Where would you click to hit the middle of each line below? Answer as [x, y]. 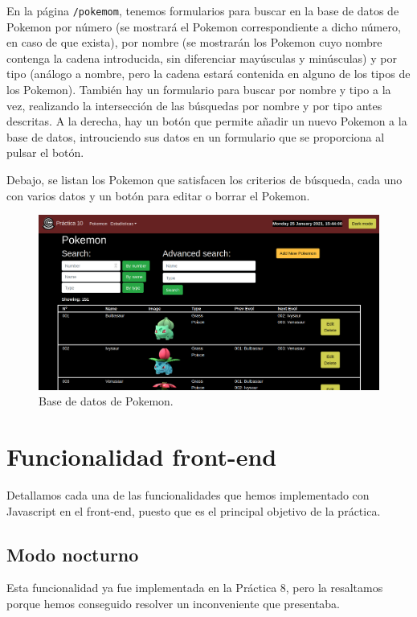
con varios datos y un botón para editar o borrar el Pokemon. [158, 195]
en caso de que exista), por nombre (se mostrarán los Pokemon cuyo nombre [194, 42]
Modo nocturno [73, 554]
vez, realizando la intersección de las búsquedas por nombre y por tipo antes [194, 105]
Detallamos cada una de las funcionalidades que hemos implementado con [188, 495]
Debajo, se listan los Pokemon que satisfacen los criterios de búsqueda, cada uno [204, 179]
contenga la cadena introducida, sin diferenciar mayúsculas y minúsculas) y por [202, 58]
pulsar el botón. [45, 152]
